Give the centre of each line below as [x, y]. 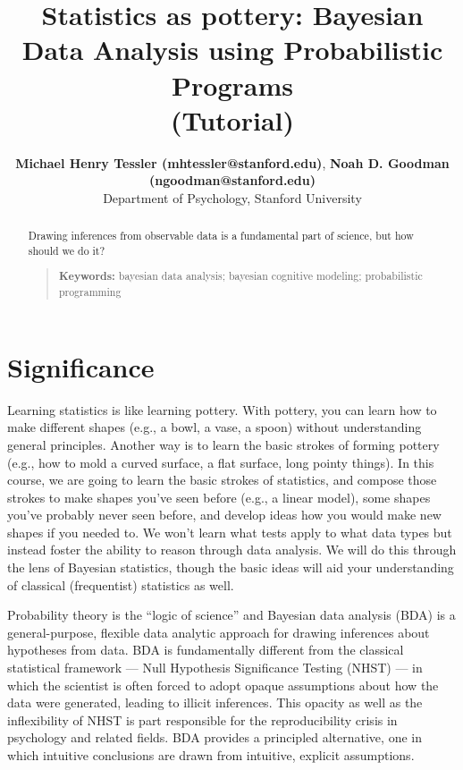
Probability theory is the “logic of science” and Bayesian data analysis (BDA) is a [231, 615]
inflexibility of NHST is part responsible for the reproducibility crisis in [202, 719]
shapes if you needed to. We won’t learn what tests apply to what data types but [230, 532]
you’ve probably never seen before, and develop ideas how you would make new [224, 515]
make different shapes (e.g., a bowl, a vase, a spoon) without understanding [215, 427]
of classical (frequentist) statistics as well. [121, 584]
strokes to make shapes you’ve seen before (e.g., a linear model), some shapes [219, 497]
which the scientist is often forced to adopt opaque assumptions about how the [223, 685]
